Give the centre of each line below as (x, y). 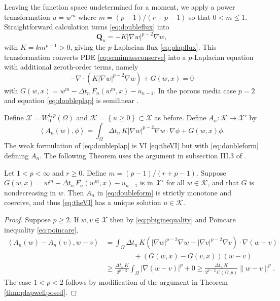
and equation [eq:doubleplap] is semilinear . (72, 100)
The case (18, 281)
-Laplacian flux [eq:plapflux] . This (164, 47)
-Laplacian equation (223, 57)
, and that (223, 182)
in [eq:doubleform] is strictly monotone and (164, 192)
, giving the (88, 47)
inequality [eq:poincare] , (41, 229)
